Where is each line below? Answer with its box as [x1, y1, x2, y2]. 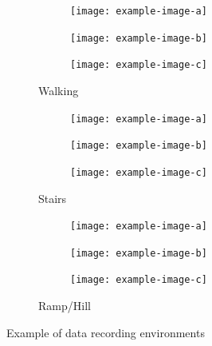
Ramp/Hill [38, 297, 91, 314]
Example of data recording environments [6, 324, 205, 340]
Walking [38, 82, 79, 98]
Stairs [38, 189, 67, 206]
